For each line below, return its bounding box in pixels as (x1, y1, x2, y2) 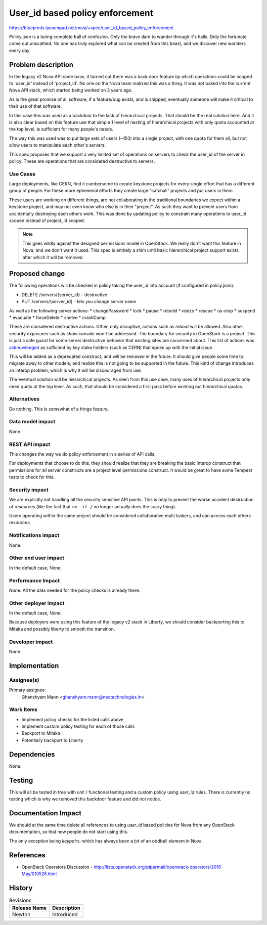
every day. (9, 47, 31, 53)
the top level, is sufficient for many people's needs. (9, 126, 114, 132)
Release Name (12, 905, 47, 912)
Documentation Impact (9, 809, 82, 817)
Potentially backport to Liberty (21, 737, 84, 743)
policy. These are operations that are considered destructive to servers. (9, 158, 155, 164)
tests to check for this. (9, 474, 55, 480)
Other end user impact (9, 554, 64, 561)
